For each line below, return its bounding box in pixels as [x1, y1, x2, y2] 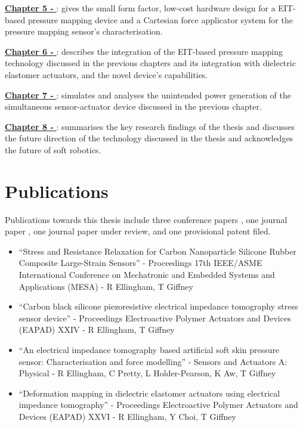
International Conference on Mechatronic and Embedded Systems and [18, 268, 275, 281]
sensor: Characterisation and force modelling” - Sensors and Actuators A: [18, 355, 287, 367]
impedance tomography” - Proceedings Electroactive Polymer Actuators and [18, 398, 298, 411]
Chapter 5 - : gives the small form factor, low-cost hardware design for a [5, 2, 276, 14]
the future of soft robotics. [5, 143, 101, 156]
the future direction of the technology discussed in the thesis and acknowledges [5, 132, 293, 144]
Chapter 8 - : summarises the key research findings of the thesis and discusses [5, 120, 295, 132]
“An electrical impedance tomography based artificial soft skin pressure [18, 344, 280, 355]
